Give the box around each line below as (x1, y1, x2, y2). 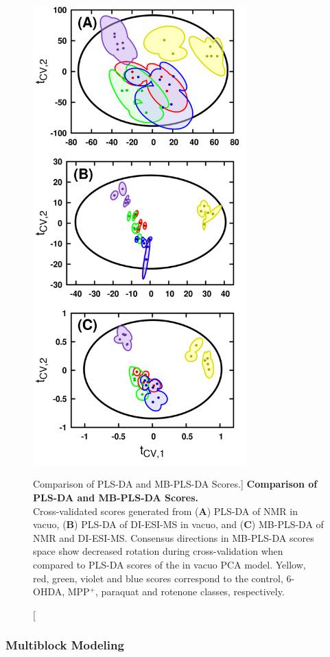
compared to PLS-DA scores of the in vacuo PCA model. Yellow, (33, 557, 306, 571)
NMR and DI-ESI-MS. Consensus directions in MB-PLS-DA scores (33, 530, 314, 545)
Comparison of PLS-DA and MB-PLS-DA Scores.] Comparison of (33, 477, 318, 491)
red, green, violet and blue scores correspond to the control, (33, 571, 283, 585)
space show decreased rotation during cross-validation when (33, 544, 283, 558)
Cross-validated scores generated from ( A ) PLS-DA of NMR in (33, 503, 298, 518)
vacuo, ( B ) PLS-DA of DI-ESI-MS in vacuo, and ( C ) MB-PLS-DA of (33, 517, 324, 531)
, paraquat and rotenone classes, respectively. (95, 584, 285, 599)
